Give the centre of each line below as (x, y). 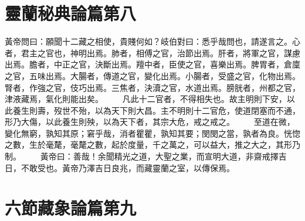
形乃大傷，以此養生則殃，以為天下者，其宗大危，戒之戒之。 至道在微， (150, 122)
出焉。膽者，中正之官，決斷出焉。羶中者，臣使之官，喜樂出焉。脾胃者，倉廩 (152, 64)
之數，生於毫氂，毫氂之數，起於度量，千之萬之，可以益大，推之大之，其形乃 (152, 144)
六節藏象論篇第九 (71, 208)
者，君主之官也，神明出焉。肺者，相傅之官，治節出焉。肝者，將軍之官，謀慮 (152, 52)
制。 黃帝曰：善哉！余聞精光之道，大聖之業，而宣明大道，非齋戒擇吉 (146, 156)
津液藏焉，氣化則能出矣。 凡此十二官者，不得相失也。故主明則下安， (146, 99)
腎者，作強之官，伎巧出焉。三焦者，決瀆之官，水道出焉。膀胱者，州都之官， (152, 87)
